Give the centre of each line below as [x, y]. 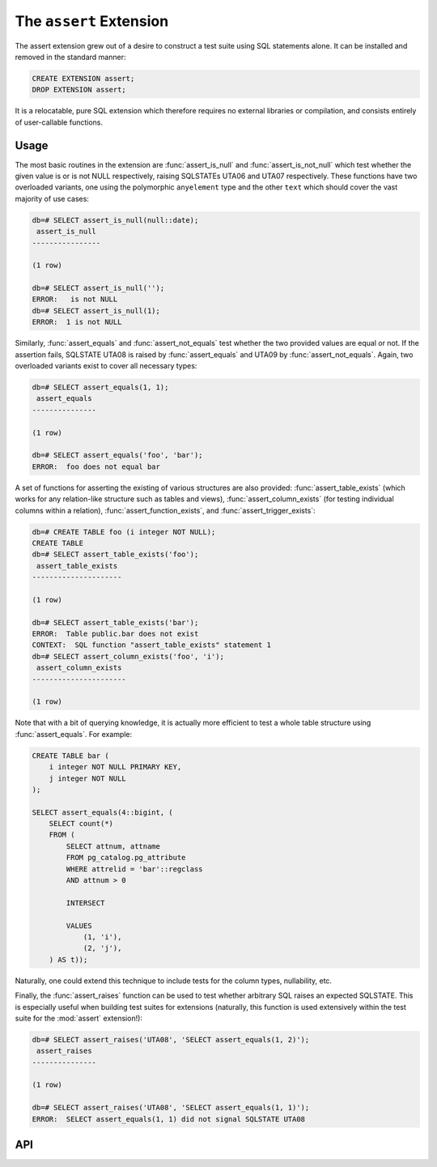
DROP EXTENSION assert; [79, 90]
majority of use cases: [52, 198]
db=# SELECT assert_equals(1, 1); [100, 388]
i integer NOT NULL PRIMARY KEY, [115, 767]
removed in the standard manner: [70, 57]
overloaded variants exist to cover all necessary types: [106, 366]
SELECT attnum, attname [113, 846]
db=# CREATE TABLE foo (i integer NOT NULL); [124, 532]
